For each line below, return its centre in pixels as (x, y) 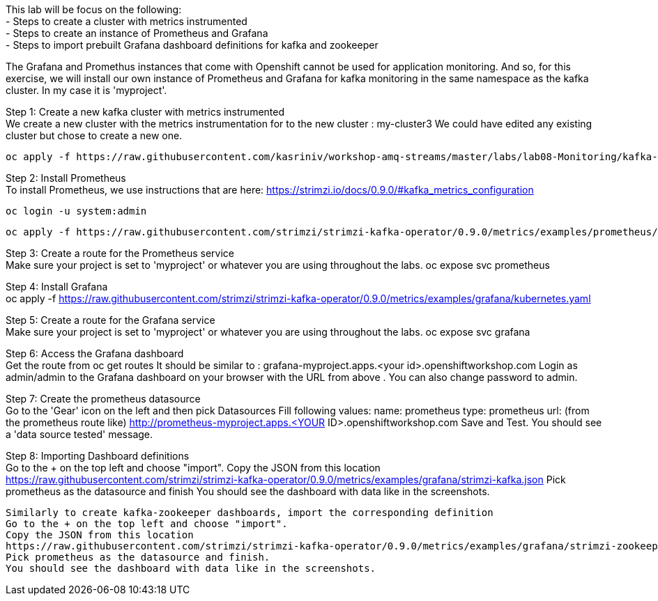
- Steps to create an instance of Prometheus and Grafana (137, 33)
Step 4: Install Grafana (57, 287)
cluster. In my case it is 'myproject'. (86, 90)
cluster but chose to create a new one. (94, 135)
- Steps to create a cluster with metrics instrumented (127, 21)
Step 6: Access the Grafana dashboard (95, 353)
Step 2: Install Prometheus (66, 178)
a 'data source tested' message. (79, 434)
